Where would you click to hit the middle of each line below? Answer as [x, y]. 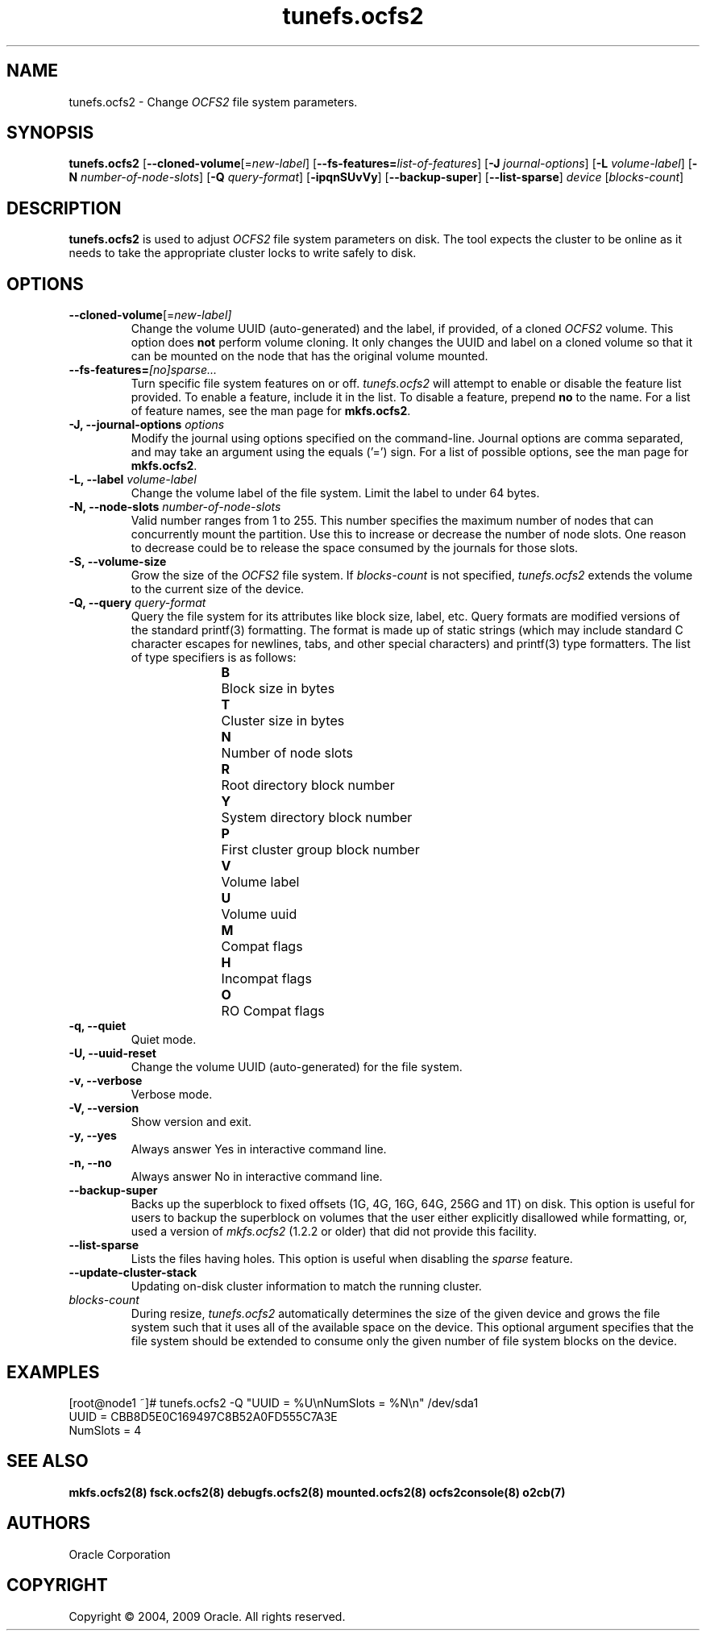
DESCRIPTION [64, 208]
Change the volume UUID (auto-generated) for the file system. [297, 1067]
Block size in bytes [278, 689]
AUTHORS [49, 1523]
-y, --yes [93, 1136]
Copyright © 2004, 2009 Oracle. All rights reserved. [207, 1616]
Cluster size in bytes [283, 721]
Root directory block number [308, 785]
